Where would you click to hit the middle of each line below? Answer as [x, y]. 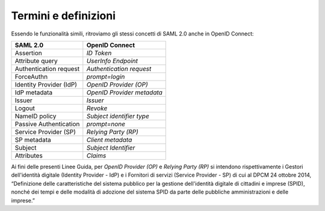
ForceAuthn [31, 76]
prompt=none [106, 124]
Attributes [29, 155]
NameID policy [36, 116]
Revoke [97, 108]
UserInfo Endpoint [112, 61]
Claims [96, 155]
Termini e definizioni [63, 16]
